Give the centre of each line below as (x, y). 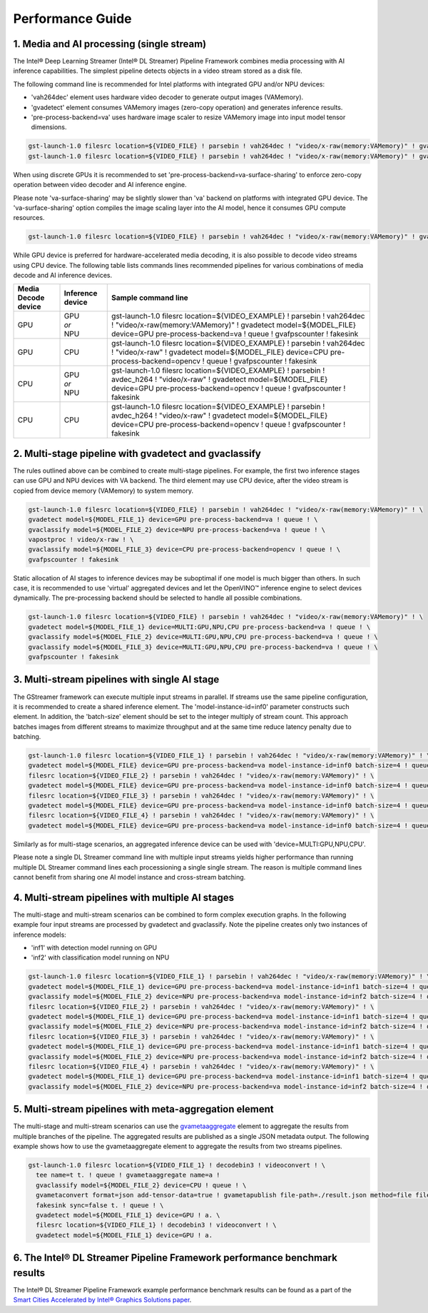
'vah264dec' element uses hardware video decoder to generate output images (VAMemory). (167, 97)
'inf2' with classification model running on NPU (100, 957)
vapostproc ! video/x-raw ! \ (81, 539)
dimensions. (49, 127)
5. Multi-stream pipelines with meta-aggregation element (143, 1109)
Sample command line (150, 298)
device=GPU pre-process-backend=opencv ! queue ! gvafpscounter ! (229, 388)
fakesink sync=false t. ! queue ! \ (100, 1205)
